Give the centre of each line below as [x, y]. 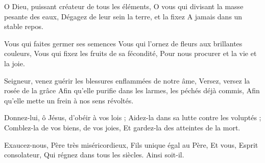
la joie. [15, 63]
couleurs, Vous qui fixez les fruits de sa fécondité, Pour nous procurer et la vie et [130, 53]
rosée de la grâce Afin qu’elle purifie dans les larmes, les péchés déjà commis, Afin [132, 90]
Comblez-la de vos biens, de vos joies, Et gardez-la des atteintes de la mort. [122, 127]
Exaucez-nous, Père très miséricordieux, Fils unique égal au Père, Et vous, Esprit [131, 144]
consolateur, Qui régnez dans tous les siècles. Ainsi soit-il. [94, 155]
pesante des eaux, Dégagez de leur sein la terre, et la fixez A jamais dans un [123, 16]
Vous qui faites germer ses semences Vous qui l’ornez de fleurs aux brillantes [123, 43]
